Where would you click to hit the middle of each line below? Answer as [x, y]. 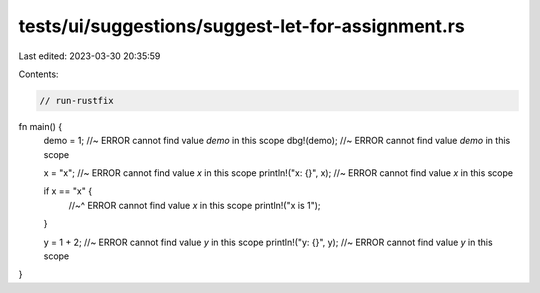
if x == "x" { [68, 191]
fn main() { [40, 126]
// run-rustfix [76, 100]
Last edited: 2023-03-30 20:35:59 [89, 56]
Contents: [38, 74]
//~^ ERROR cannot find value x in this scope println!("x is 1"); [194, 205]
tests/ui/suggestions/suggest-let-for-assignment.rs [241, 26]
